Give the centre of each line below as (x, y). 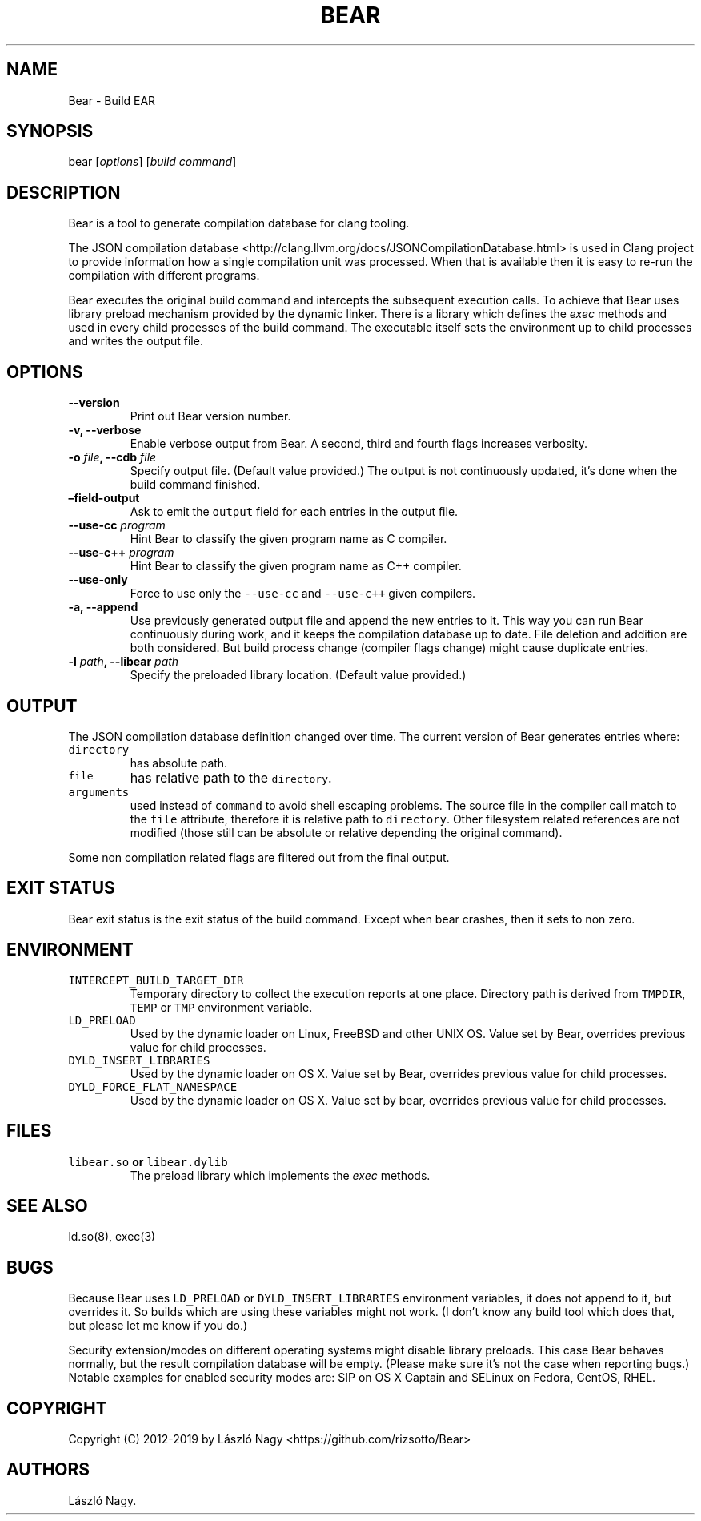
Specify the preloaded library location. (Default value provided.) (298, 675)
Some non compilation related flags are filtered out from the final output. (259, 857)
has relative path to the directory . (231, 777)
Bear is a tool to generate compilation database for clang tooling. (239, 223)
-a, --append (103, 607)
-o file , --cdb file (112, 457)
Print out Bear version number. (210, 416)
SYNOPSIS (50, 131)
